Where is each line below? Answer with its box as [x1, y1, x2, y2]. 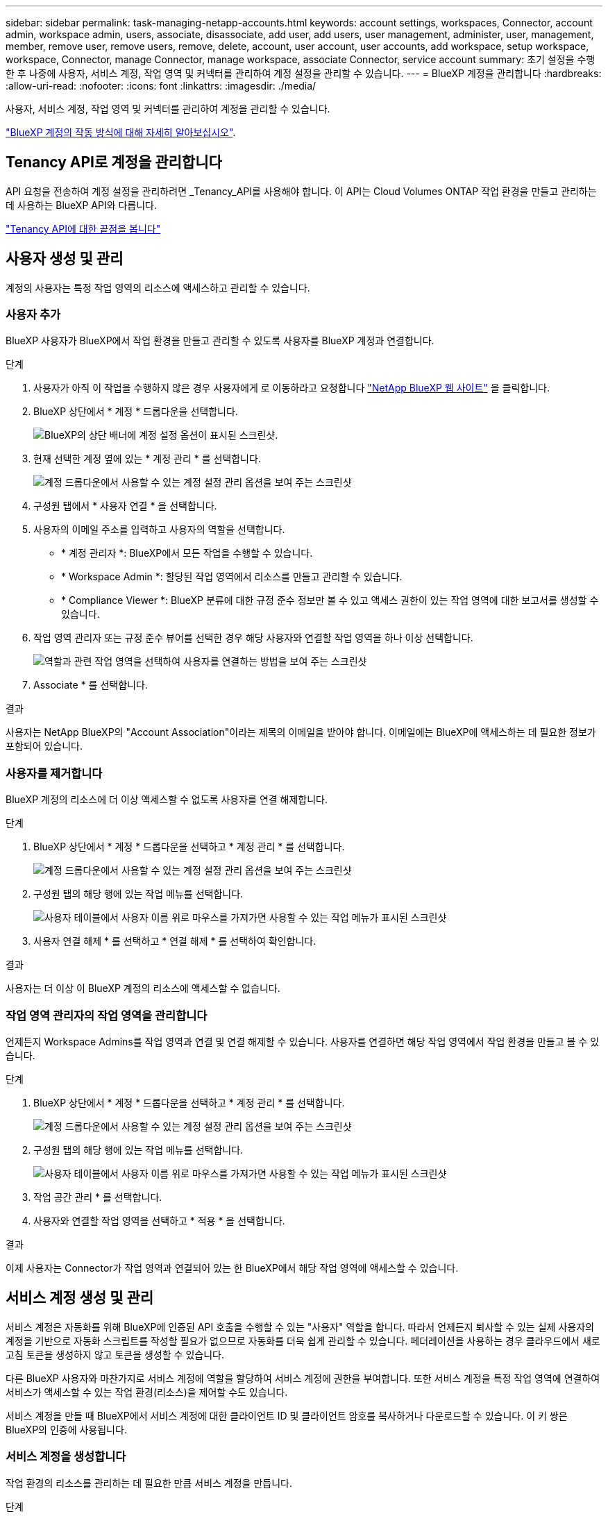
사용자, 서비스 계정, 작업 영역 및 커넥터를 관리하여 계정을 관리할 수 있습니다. [6, 103, 330, 115]
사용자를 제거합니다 [6, 766, 103, 780]
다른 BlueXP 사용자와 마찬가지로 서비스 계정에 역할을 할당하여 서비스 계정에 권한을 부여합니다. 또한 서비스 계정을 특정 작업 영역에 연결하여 [6, 1372, 600, 1384]
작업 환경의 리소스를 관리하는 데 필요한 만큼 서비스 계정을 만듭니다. [6, 1476, 292, 1489]
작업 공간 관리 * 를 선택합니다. [33, 1190, 162, 1203]
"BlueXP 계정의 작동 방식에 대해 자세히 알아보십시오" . [6, 126, 236, 138]
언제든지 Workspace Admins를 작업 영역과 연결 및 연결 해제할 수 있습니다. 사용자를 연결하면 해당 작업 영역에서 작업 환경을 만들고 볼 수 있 [6, 1035, 600, 1047]
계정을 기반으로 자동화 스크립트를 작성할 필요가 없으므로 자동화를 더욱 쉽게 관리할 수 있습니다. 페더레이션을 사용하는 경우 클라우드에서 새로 [6, 1334, 600, 1347]
